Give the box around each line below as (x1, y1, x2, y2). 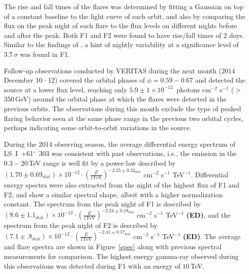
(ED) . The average (183, 231, 241, 241)
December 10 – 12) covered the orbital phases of (4, 75, 145, 85)
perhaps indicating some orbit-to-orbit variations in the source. (4, 122, 192, 133)
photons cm (176, 84, 211, 94)
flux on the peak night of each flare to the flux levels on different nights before (4, 20, 237, 31)
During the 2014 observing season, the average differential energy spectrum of (4, 138, 235, 149)
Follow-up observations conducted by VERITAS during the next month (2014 (4, 65, 235, 75)
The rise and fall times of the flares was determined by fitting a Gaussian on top (4, 1, 244, 11)
